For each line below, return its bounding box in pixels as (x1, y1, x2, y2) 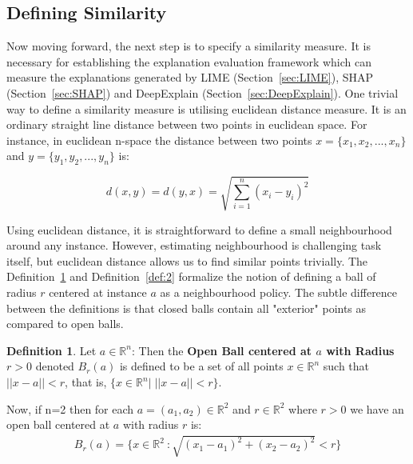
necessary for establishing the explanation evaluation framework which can (6, 53, 372, 70)
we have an (350, 400, 404, 417)
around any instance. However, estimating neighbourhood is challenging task (6, 237, 382, 254)
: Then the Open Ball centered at (131, 342, 312, 358)
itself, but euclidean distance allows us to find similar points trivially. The (6, 252, 368, 269)
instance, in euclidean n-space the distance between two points (6, 131, 312, 148)
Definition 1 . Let (6, 342, 97, 358)
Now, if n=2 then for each (6, 400, 134, 417)
